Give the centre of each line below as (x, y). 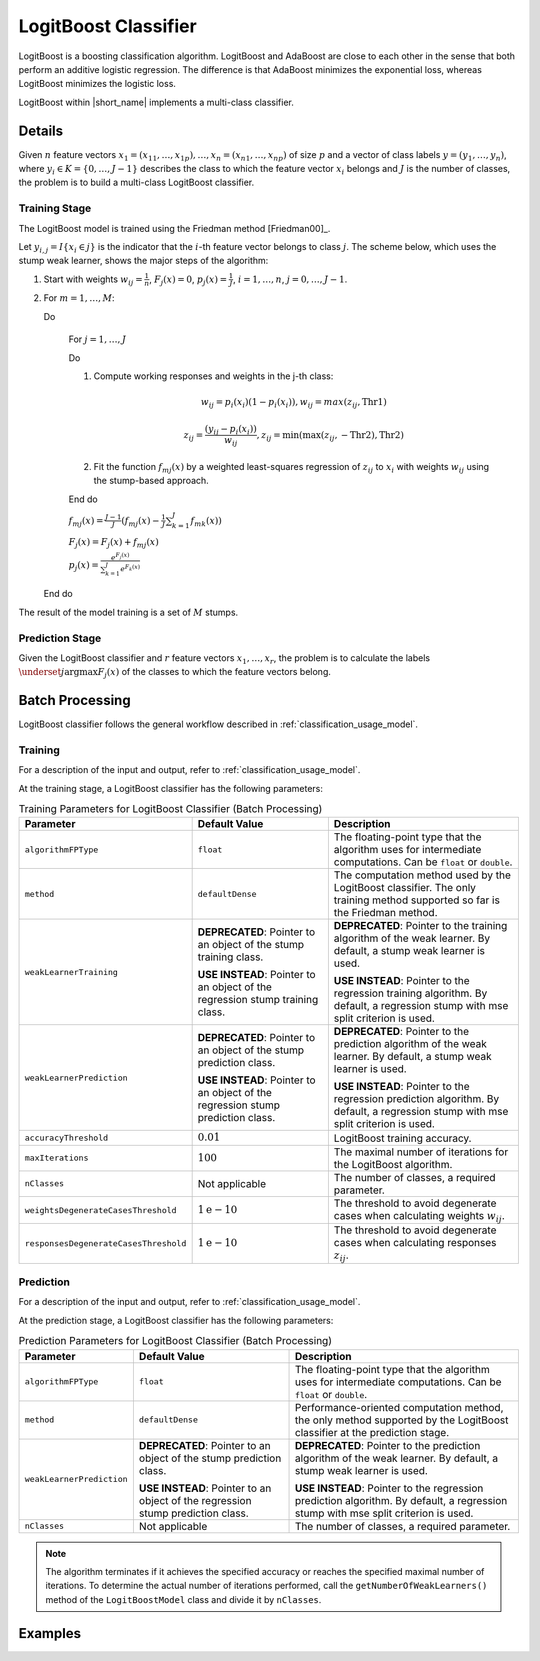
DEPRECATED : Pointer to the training (420, 926)
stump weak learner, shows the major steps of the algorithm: (143, 261)
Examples (50, 1633)
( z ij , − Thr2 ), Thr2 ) (362, 436)
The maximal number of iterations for (421, 1152)
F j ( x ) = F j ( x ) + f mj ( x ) (114, 543)
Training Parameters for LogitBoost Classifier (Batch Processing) (170, 809)
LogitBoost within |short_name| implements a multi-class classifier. (156, 102)
